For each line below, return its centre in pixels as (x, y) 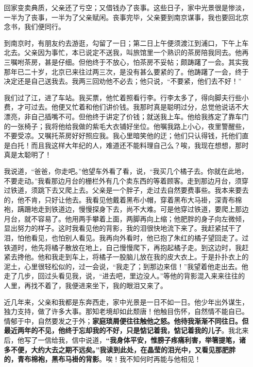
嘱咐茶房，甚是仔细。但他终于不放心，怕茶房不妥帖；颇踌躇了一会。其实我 (129, 62)
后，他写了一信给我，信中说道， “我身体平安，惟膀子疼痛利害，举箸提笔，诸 (125, 340)
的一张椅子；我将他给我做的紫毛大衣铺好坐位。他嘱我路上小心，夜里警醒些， (126, 126)
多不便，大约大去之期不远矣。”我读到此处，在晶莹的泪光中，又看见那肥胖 (120, 349)
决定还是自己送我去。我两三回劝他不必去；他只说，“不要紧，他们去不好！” (123, 81)
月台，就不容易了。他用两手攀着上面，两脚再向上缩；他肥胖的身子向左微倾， (126, 218)
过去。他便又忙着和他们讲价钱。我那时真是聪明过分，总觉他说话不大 (140, 107)
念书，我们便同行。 (34, 27)
